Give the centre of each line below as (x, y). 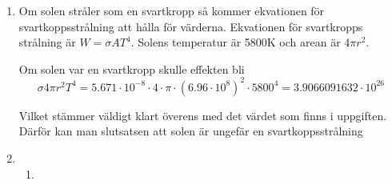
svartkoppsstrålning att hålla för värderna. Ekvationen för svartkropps (191, 26)
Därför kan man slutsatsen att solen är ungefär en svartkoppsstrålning (191, 131)
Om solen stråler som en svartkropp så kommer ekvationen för (172, 10)
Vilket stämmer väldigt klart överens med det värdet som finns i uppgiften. (203, 115)
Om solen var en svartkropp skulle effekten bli (132, 68)
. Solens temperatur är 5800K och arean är (236, 42)
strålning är (47, 42)
